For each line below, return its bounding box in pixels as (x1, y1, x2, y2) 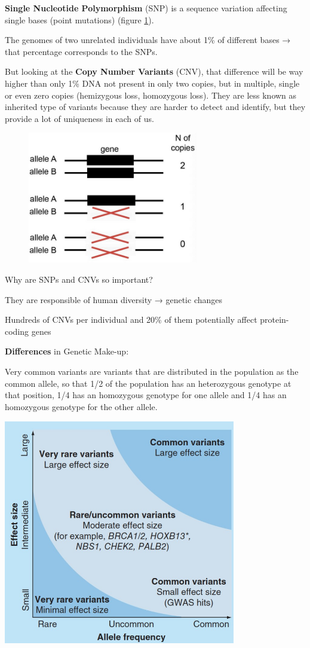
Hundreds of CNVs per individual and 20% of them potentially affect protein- (5, 313, 289, 326)
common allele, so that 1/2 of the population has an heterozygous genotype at (5, 377, 291, 389)
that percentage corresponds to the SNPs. (5, 45, 158, 57)
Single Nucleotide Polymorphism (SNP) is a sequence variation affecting (5, 2, 287, 14)
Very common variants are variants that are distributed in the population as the (5, 365, 299, 378)
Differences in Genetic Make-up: (5, 345, 129, 357)
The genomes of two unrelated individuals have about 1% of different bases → (5, 33, 291, 46)
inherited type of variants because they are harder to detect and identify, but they (5, 100, 306, 113)
